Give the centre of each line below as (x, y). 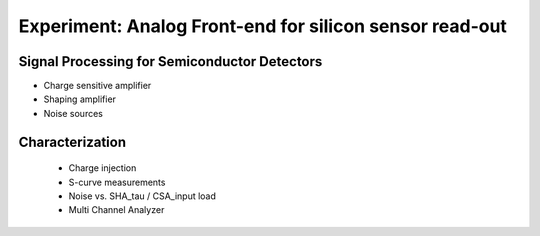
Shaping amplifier (80, 99)
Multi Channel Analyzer (116, 210)
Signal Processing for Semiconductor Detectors (170, 61)
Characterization (72, 141)
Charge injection (102, 168)
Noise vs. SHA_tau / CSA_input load (142, 196)
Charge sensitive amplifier (97, 86)
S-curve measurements (117, 182)
